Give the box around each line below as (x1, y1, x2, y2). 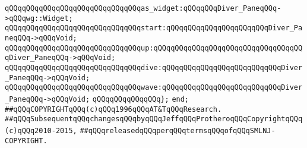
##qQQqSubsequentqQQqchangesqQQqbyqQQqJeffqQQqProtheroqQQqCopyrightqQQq (5, 115, 303, 124)
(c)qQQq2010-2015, (5, 126, 77, 135)
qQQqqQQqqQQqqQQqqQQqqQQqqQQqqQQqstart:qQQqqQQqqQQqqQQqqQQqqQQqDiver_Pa (5, 24, 303, 33)
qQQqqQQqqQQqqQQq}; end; (92, 95, 189, 103)
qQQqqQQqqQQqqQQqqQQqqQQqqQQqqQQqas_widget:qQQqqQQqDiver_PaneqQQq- (5, 4, 281, 12)
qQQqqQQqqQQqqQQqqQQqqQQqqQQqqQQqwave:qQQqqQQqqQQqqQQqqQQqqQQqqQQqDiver (5, 83, 303, 92)
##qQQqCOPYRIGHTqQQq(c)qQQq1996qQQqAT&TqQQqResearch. (5, 105, 222, 114)
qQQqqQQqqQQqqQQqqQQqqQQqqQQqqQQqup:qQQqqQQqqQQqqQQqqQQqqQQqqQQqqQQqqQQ (5, 43, 303, 52)
